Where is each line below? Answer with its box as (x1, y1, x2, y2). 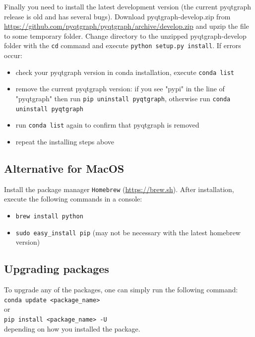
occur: (4, 50, 22, 61)
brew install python (15, 212, 83, 220)
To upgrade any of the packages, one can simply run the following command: (4, 284, 238, 294)
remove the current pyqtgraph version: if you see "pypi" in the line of (15, 83, 225, 94)
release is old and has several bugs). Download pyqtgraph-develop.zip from (4, 11, 231, 21)
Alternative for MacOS (4, 160, 125, 176)
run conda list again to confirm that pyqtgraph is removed (15, 120, 199, 130)
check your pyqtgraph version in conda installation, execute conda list (15, 67, 234, 77)
